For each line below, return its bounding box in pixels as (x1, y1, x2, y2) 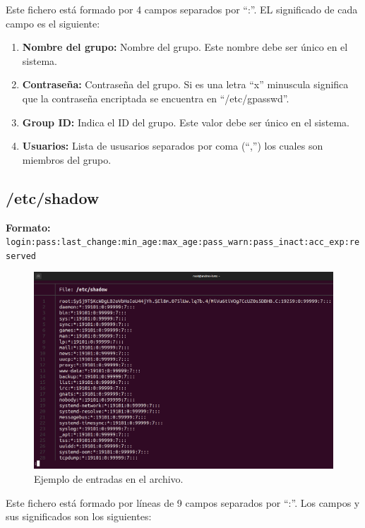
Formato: (6, 220, 51, 234)
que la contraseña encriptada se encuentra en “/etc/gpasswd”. (22, 90, 289, 105)
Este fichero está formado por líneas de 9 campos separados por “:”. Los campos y (6, 495, 360, 510)
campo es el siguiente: (6, 16, 100, 30)
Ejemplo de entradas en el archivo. (34, 471, 184, 486)
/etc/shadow (6, 186, 100, 208)
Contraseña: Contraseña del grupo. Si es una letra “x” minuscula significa (22, 77, 349, 92)
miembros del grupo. (22, 152, 112, 167)
